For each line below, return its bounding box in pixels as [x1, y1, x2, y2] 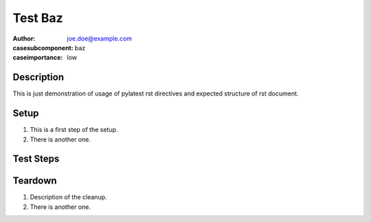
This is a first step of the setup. [30, 126, 118, 134]
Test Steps [12, 153, 60, 165]
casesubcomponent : [12, 43, 74, 52]
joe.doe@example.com [67, 34, 133, 43]
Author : [12, 34, 36, 43]
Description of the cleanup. [30, 193, 107, 201]
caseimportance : [12, 54, 63, 62]
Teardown [12, 175, 58, 187]
